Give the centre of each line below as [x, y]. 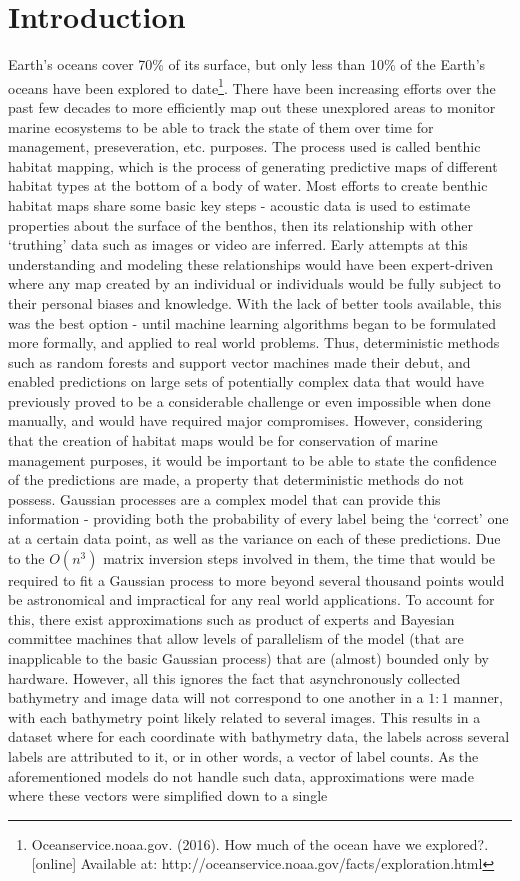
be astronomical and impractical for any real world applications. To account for [251, 599]
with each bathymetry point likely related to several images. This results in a [244, 716]
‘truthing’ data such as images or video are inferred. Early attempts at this [238, 244]
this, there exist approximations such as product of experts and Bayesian [231, 618]
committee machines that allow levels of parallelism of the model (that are [236, 638]
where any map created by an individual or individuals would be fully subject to [254, 283]
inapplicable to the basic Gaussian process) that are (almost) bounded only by [248, 658]
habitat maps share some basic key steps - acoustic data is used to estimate [239, 204]
